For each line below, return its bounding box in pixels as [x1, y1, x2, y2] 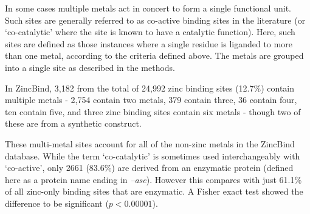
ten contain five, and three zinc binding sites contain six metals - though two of [5, 105, 301, 118]
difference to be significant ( [5, 196, 109, 209]
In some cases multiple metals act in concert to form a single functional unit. [5, 2, 291, 14]
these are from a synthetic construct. [5, 117, 142, 130]
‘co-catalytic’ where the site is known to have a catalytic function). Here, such [5, 25, 295, 38]
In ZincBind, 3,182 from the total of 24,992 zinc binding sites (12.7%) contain [5, 81, 295, 94]
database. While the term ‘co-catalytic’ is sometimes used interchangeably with [5, 149, 300, 162]
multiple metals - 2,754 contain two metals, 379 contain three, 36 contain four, [5, 93, 297, 106]
